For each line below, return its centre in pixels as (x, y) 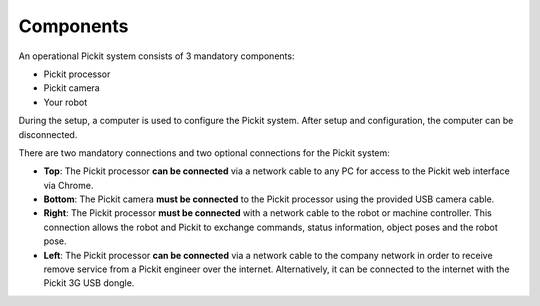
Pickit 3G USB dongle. (89, 283)
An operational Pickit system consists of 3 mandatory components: (156, 56)
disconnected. (48, 134)
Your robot (65, 102)
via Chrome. (68, 185)
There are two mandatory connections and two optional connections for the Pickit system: (204, 152)
